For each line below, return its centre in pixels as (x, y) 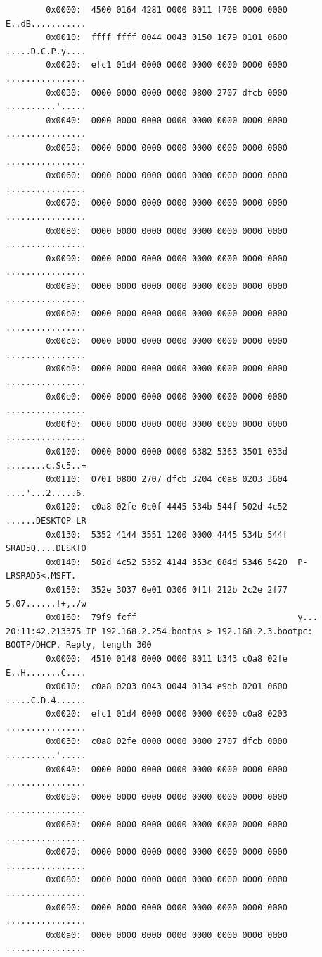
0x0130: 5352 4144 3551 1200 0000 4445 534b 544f (167, 535)
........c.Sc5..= (46, 465)
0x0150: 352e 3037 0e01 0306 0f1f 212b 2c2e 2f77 (167, 589)
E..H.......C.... (46, 673)
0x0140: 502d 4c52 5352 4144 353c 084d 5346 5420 (167, 562)
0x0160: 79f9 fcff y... (182, 618)
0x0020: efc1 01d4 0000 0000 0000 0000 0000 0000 (167, 65)
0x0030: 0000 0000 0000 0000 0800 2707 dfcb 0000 (167, 93)
